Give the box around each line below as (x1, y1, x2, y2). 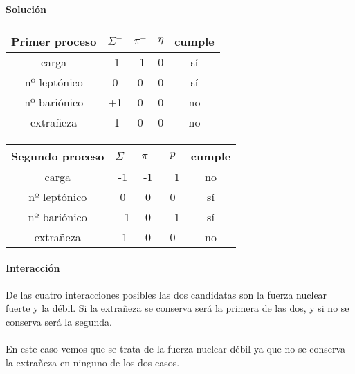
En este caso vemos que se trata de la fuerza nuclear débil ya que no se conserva (6, 341, 346, 355)
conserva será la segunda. (6, 314, 112, 328)
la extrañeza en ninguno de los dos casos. (6, 355, 180, 369)
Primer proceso (11, 32, 97, 49)
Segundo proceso (11, 147, 104, 164)
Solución (6, 1, 47, 16)
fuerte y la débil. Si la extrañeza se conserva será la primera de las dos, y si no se (6, 301, 349, 315)
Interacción (6, 261, 60, 275)
